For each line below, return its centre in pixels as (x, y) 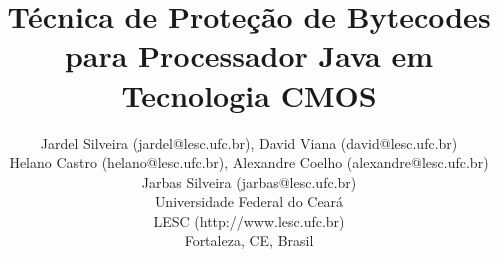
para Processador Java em (249, 55)
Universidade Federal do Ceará (249, 201)
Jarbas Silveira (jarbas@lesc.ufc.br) (249, 181)
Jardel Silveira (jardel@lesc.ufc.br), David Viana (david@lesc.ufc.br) (249, 142)
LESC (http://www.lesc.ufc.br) (249, 220)
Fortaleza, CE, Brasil (249, 240)
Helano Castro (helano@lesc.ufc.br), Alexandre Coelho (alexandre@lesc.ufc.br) (249, 162)
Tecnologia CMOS (249, 94)
